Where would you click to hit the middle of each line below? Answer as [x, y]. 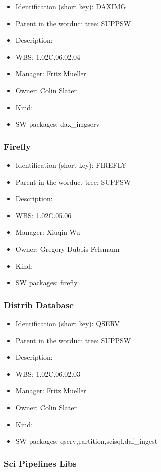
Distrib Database [39, 304]
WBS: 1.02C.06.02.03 [48, 373]
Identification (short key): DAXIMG [71, 6]
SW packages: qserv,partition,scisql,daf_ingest [86, 441]
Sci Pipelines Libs [40, 463]
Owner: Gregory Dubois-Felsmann [68, 248]
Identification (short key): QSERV [68, 323]
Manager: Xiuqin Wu [48, 232]
